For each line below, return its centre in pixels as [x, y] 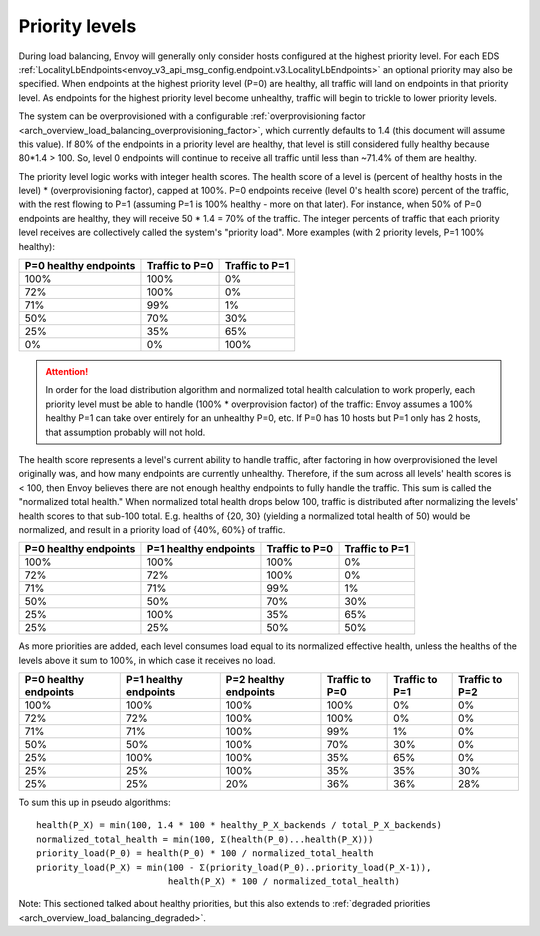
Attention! [67, 372]
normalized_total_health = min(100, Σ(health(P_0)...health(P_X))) [205, 839]
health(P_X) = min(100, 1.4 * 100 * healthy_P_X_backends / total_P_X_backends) [239, 825]
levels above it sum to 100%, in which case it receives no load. [147, 660]
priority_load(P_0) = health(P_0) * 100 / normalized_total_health [205, 853]
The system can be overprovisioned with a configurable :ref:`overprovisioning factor [192, 116]
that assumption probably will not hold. [125, 432]
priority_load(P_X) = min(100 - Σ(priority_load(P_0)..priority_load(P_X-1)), [234, 867]
